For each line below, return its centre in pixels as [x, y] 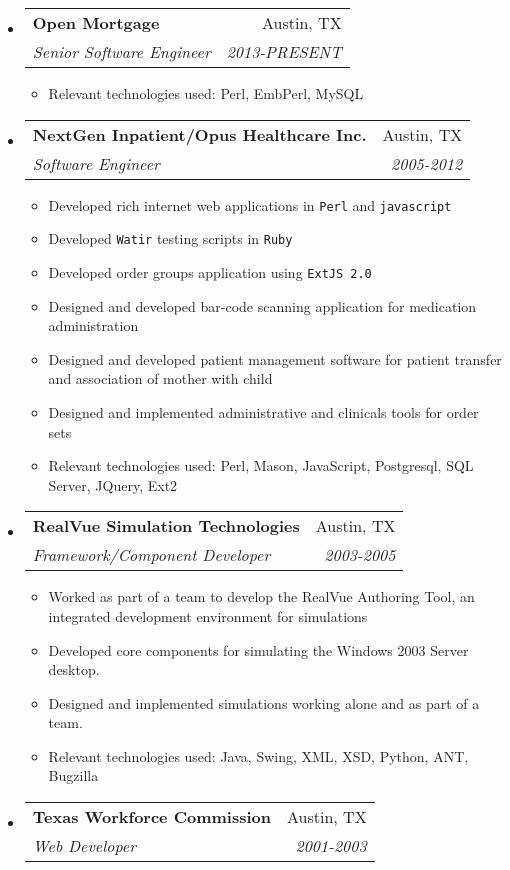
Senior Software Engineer [121, 51]
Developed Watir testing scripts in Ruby [170, 238]
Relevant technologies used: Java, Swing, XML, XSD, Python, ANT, [258, 755]
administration [93, 325]
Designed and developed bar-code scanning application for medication [262, 305]
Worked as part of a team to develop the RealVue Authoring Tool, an [261, 596]
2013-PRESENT [284, 51]
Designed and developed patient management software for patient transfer [275, 358]
